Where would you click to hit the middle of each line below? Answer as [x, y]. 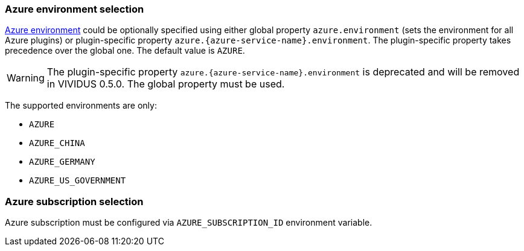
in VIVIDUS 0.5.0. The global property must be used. [166, 84]
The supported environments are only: [81, 106]
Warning [26, 78]
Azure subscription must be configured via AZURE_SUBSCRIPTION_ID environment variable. [189, 223]
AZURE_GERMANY [62, 162]
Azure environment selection [75, 9]
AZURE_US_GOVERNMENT [78, 181]
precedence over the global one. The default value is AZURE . [125, 51]
